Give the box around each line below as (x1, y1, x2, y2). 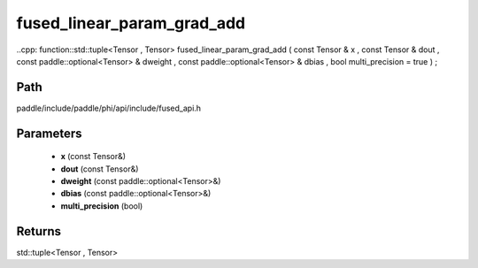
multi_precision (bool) (60, 200, 143, 211)
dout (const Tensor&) (60, 164, 139, 174)
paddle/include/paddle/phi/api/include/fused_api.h (16, 103, 202, 113)
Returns (16, 224, 62, 239)
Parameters (16, 126, 82, 141)
